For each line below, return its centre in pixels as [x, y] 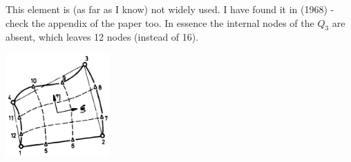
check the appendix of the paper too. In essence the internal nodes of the [160, 22]
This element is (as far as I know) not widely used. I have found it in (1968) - [170, 9]
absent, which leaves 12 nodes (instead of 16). [102, 37]
